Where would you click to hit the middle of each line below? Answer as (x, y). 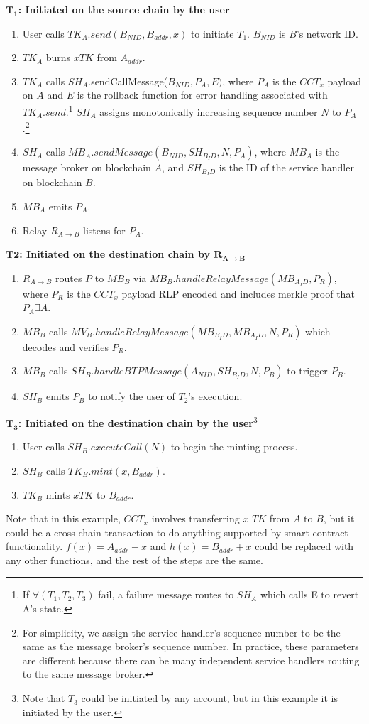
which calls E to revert (309, 594)
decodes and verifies (65, 346)
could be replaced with (304, 546)
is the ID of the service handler (286, 167)
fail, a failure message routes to (166, 594)
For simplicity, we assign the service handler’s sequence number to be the (181, 632)
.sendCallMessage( (128, 81)
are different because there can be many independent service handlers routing (191, 660)
